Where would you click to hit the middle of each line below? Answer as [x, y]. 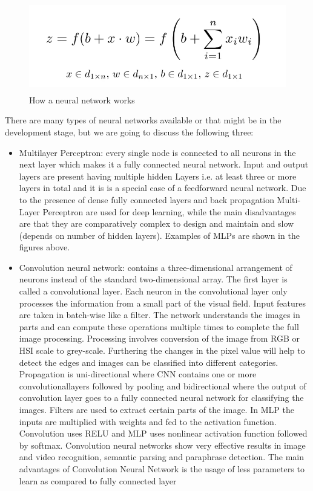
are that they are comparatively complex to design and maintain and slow [156, 223]
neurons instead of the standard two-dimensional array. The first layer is [153, 279]
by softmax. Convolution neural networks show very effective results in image [162, 445]
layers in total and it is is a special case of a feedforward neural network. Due [163, 188]
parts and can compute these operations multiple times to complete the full [159, 326]
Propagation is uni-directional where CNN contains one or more [138, 374]
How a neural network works [82, 99]
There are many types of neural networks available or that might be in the [143, 120]
